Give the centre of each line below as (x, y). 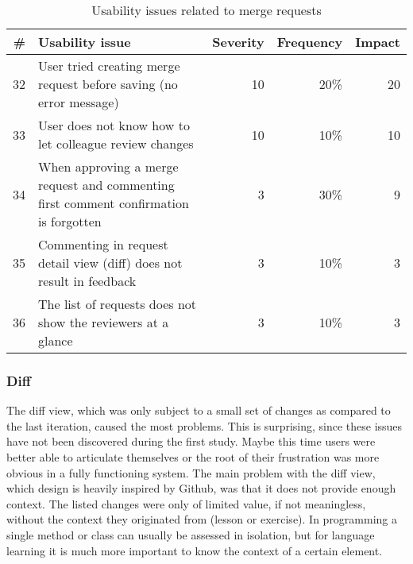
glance (56, 340)
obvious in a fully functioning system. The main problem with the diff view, (191, 472)
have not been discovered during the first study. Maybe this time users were (191, 441)
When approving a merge (108, 166)
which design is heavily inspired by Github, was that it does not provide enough (201, 488)
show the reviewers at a (104, 322)
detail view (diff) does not (110, 263)
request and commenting (106, 185)
